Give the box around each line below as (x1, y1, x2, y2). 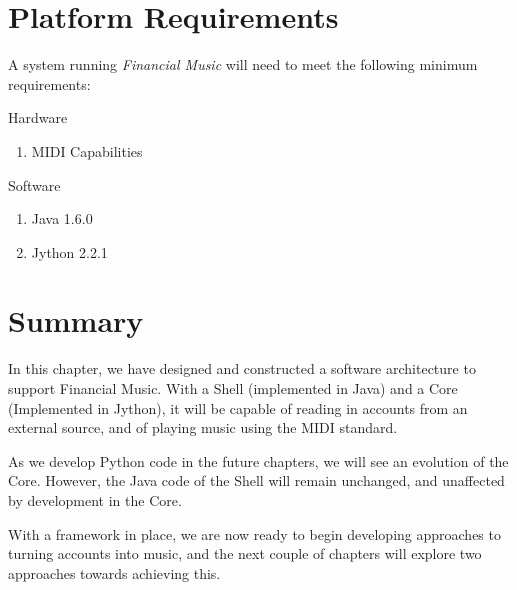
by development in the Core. (8, 489, 182, 510)
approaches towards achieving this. (8, 562, 221, 583)
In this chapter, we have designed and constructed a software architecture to (8, 358, 476, 379)
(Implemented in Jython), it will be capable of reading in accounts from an (8, 397, 468, 418)
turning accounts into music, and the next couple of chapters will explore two (8, 543, 482, 564)
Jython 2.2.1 (31, 241, 108, 262)
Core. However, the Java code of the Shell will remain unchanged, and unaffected (8, 470, 505, 491)
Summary (8, 300, 144, 341)
